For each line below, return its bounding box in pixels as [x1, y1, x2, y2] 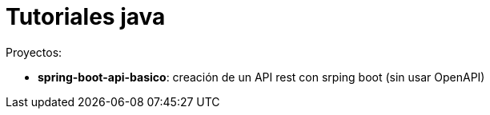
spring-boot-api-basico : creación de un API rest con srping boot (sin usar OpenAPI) [38, 69, 485, 84]
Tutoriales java [6, 3, 166, 30]
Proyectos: [6, 45, 62, 59]
